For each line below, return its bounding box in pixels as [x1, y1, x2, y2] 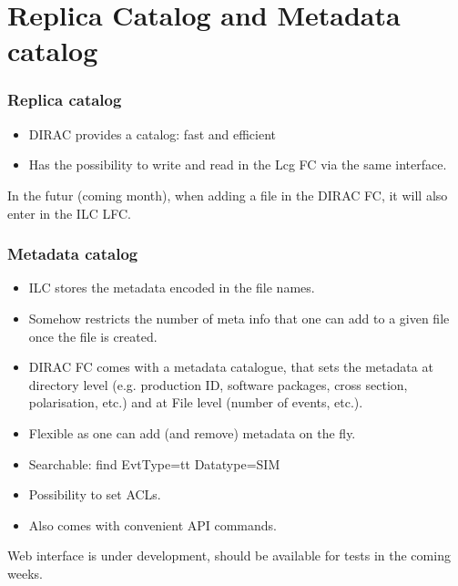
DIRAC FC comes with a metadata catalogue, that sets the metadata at [28, 357, 433, 376]
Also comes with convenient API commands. [28, 515, 278, 534]
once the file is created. [28, 326, 158, 345]
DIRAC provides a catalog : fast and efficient [28, 124, 277, 143]
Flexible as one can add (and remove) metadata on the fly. [28, 423, 356, 442]
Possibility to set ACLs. [28, 485, 161, 504]
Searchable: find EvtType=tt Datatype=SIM [28, 454, 280, 473]
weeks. [7, 563, 43, 582]
